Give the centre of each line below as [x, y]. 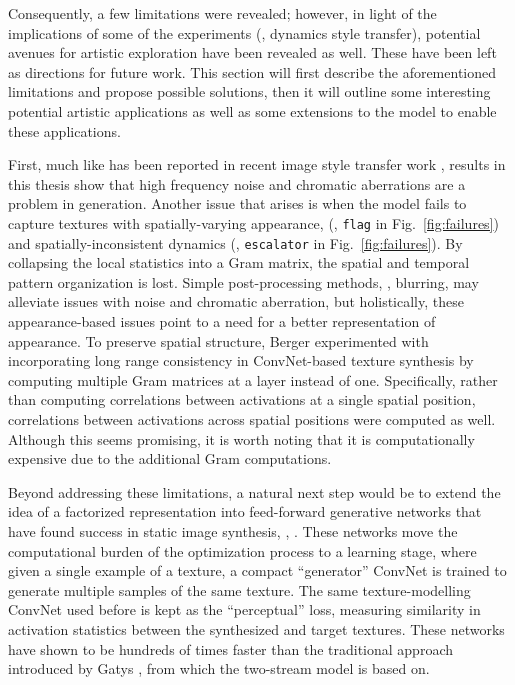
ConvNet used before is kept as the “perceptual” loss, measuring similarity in [244, 609]
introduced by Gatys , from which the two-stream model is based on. [219, 668]
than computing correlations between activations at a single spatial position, [242, 399]
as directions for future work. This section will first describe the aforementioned [252, 71]
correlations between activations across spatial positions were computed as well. [252, 419]
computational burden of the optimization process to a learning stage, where [242, 550]
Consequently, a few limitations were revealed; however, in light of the [222, 13]
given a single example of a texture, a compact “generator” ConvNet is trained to [257, 570]
